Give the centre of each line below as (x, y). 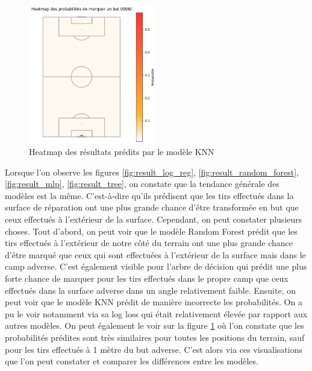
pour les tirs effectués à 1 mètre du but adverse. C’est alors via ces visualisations (154, 349)
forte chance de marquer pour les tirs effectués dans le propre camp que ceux (147, 278)
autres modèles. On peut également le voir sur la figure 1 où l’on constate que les (154, 325)
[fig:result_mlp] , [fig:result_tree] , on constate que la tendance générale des (142, 184)
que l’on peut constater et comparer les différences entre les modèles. (132, 361)
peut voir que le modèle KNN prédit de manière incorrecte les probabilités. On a (154, 302)
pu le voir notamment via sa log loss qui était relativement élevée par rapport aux (156, 313)
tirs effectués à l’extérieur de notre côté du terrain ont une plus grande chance (149, 243)
